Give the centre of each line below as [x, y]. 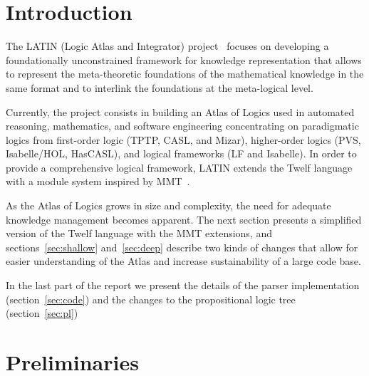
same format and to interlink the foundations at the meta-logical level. [160, 87]
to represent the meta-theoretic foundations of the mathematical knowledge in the [185, 74]
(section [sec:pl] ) [42, 313]
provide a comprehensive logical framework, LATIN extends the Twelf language [179, 167]
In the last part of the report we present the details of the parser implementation [183, 285]
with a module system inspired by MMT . [98, 181]
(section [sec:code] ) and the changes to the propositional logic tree [151, 299]
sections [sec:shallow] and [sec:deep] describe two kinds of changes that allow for [182, 247]
